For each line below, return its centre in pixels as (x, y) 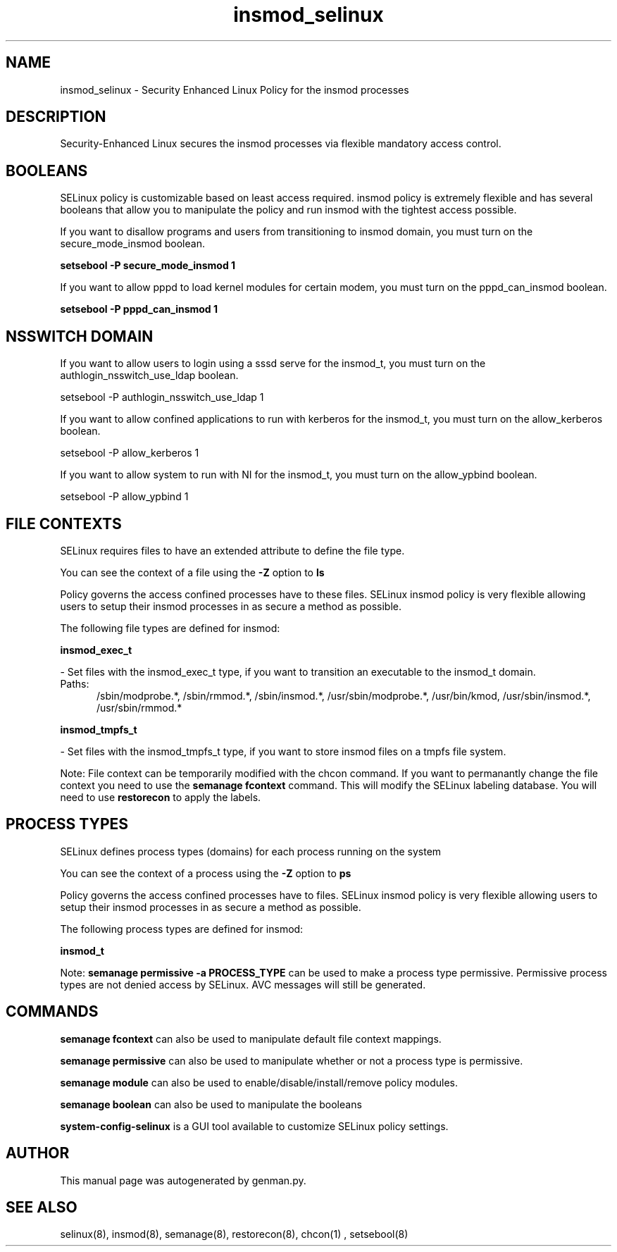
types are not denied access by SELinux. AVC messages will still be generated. (243, 984)
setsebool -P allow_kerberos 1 (130, 453)
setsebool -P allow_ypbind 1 (124, 497)
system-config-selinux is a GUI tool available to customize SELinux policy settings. (254, 1126)
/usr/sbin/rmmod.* (139, 707)
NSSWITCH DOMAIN (80, 336)
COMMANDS (52, 1012)
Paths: (75, 683)
